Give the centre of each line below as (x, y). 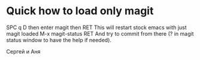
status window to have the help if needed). (59, 40)
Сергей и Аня (23, 51)
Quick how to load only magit (80, 11)
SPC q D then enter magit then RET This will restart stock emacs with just (96, 27)
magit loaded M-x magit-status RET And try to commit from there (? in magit (100, 33)
